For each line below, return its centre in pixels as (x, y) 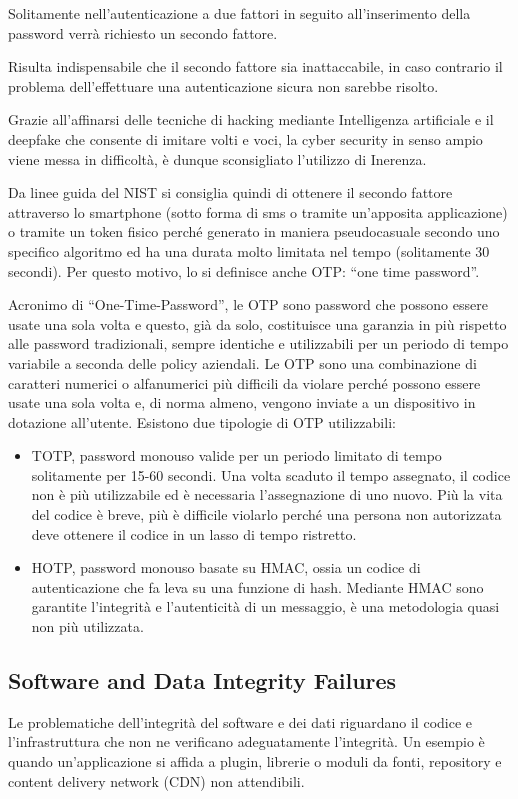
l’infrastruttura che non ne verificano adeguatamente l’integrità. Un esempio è (246, 741)
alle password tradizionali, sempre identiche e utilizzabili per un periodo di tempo (258, 343)
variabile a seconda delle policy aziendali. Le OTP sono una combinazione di (242, 362)
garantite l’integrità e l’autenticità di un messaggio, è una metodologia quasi (265, 606)
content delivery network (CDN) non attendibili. (156, 780)
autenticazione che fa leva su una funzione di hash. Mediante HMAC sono (257, 586)
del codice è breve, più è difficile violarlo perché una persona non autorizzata (266, 514)
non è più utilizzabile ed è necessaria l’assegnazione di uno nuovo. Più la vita (267, 494)
